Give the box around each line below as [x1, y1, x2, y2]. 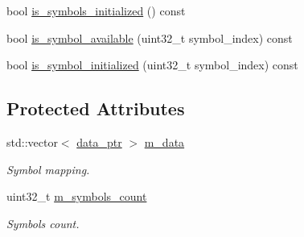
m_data [144, 133, 185, 150]
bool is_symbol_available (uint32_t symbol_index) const [6, 29, 293, 46]
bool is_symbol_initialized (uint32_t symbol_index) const [6, 56, 298, 73]
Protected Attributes [6, 96, 185, 121]
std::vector [6, 133, 58, 150]
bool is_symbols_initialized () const [6, 2, 186, 19]
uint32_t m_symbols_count [6, 188, 147, 205]
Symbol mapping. [6, 160, 90, 177]
